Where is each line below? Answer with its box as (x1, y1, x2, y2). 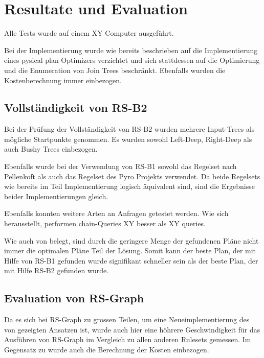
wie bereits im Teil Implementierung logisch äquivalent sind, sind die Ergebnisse (4, 181, 255, 192)
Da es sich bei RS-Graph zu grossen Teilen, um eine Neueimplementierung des (4, 314, 250, 325)
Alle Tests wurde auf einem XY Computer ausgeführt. (4, 28, 174, 38)
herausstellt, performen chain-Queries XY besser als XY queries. (4, 218, 206, 229)
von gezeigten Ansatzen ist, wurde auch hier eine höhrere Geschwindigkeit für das (4, 324, 260, 335)
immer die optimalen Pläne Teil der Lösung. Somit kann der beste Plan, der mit (4, 245, 256, 256)
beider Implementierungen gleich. (4, 190, 108, 201)
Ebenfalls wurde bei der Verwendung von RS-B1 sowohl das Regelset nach (4, 161, 237, 172)
